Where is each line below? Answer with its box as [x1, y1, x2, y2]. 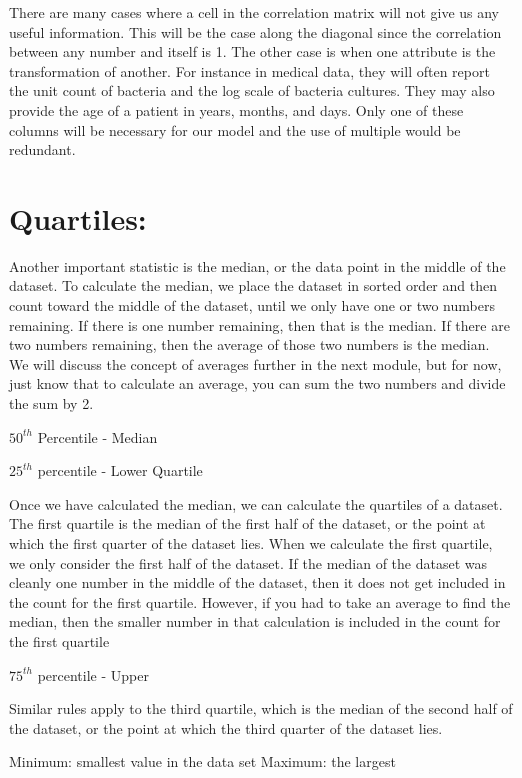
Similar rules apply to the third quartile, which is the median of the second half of [9, 698, 513, 719]
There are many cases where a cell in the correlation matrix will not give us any [9, 2, 500, 22]
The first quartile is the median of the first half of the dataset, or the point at [9, 513, 486, 534]
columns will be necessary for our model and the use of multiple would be [9, 119, 461, 140]
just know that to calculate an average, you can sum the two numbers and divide [9, 373, 506, 394]
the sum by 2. [9, 393, 94, 414]
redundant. [9, 139, 76, 160]
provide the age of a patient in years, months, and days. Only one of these [9, 99, 464, 120]
